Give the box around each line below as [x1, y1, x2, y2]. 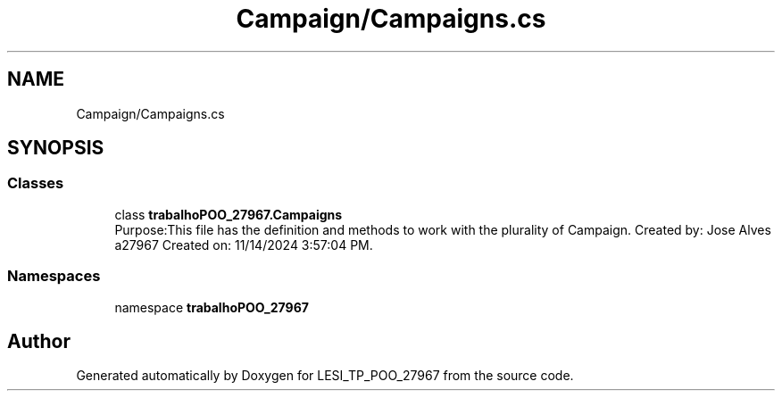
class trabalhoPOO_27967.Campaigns [114, 206, 343, 222]
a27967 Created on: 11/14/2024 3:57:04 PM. [114, 236, 373, 253]
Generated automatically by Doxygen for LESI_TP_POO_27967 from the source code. [76, 368, 574, 384]
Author [7, 329, 71, 352]
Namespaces [7, 267, 101, 286]
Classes [7, 174, 64, 193]
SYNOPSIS [7, 137, 104, 160]
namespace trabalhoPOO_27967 [114, 299, 309, 315]
